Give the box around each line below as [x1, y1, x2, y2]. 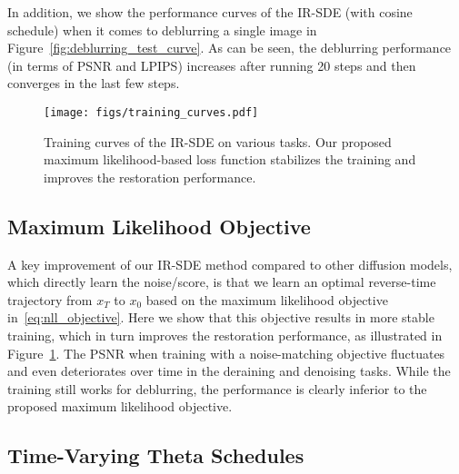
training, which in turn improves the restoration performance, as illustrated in [7, 325, 443, 344]
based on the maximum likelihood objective [145, 290, 388, 309]
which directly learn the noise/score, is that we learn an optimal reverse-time [7, 272, 436, 291]
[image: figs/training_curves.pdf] [44, 105, 259, 119]
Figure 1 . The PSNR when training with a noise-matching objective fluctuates [7, 343, 445, 362]
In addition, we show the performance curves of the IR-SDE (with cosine [7, 3, 413, 21]
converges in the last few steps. [7, 74, 180, 93]
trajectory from [7, 290, 93, 309]
